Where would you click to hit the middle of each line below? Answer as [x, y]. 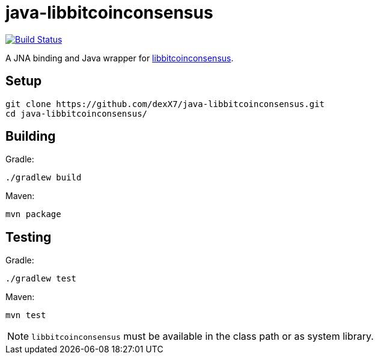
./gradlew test [41, 279]
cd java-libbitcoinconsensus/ [77, 113]
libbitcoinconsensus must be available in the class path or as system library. [203, 336]
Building [31, 137]
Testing [29, 237]
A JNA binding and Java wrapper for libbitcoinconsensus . [120, 58]
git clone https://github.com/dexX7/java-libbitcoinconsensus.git [165, 104]
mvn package [33, 214]
